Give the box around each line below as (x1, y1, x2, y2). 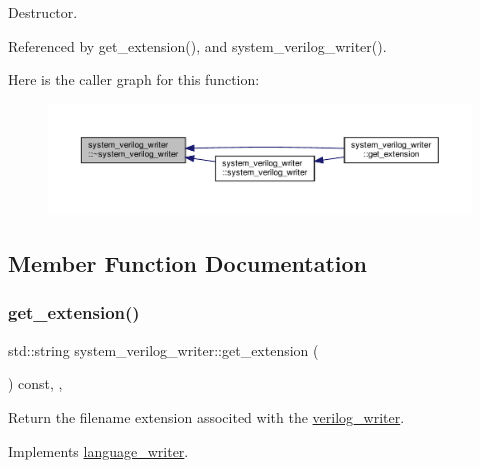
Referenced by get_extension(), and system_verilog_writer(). (8, 35, 387, 56)
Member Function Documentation (8, 248, 368, 279)
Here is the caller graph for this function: (8, 69, 260, 90)
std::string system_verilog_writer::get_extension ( (8, 339, 319, 360)
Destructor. (8, 2, 78, 22)
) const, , (8, 373, 63, 394)
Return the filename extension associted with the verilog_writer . (8, 406, 405, 427)
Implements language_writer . (8, 440, 189, 461)
